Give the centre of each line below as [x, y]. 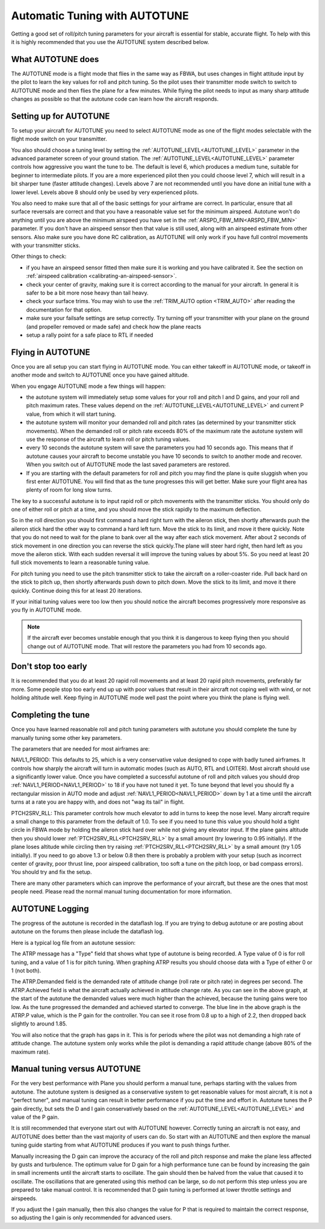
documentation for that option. [64, 310]
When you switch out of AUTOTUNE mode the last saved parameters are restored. [128, 464]
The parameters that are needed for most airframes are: [80, 749]
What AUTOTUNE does [55, 59]
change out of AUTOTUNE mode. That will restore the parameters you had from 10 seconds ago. [147, 646]
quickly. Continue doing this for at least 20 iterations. [77, 590]
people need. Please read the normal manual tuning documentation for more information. [122, 892]
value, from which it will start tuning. [71, 414]
